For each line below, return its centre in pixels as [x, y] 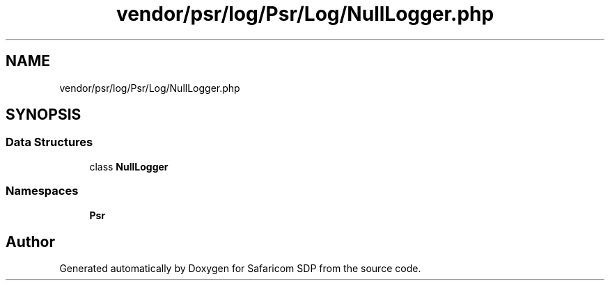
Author [30, 241]
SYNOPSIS [44, 115]
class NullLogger [129, 166]
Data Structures [49, 142]
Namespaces [42, 191]
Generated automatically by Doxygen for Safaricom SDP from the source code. [240, 269]
